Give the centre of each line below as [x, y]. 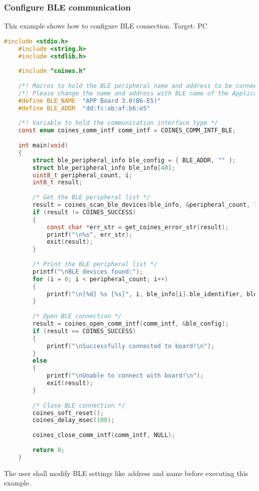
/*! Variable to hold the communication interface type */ [118, 123]
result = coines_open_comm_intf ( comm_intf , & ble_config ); [131, 324]
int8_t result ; [58, 183]
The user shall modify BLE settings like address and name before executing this [126, 473]
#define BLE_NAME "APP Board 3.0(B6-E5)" [89, 101]
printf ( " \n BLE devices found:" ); [88, 271]
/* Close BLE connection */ [79, 405]
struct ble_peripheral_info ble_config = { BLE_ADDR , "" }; [134, 160]
